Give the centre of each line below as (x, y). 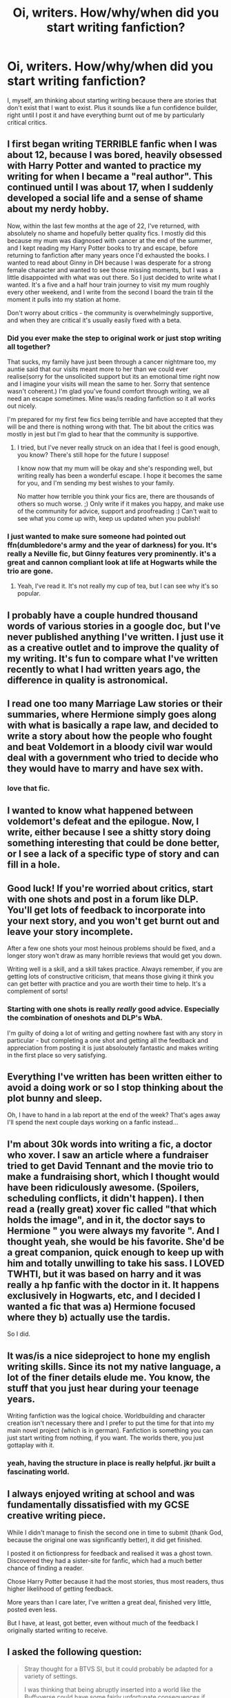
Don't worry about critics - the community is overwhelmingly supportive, (110, 312)
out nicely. (22, 406)
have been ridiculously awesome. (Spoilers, (103, 1187)
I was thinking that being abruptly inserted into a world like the (112, 1689)
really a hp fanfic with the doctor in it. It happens (113, 1285)
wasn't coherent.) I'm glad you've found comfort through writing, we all (108, 391)
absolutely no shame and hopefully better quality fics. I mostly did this (107, 233)
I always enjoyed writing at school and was (101, 1494)
